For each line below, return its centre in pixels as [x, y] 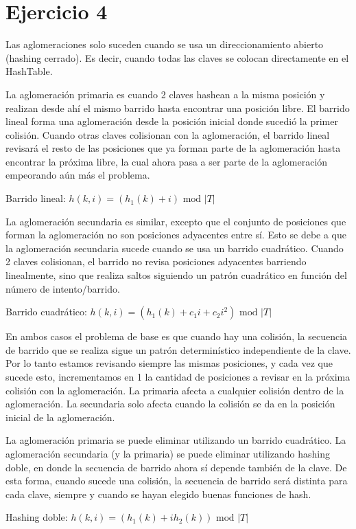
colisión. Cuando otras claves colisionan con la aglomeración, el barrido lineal [168, 134]
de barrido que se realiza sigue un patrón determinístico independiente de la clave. [178, 349]
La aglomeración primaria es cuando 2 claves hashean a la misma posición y [165, 94]
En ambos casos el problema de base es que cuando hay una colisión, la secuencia [177, 336]
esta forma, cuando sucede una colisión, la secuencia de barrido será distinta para [177, 481]
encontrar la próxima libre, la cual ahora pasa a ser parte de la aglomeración [167, 161]
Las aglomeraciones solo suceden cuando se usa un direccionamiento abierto [165, 44]
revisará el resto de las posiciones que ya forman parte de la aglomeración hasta [173, 148]
